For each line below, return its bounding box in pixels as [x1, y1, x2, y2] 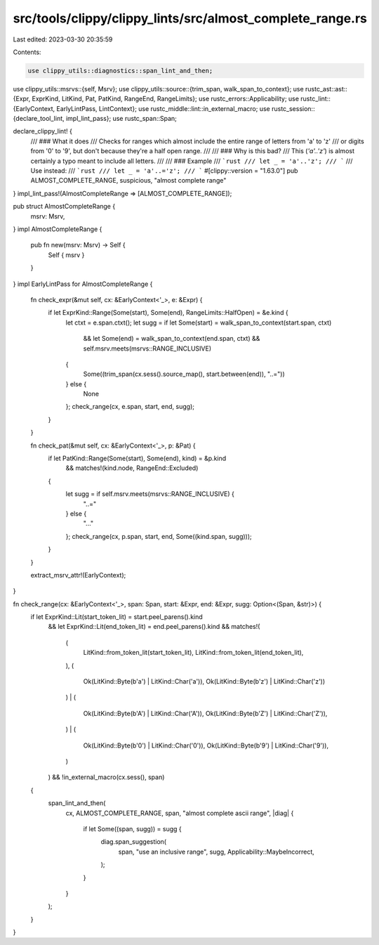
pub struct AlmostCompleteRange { [13, 202, 116, 211]
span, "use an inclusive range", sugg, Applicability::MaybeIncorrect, [118, 847, 315, 856]
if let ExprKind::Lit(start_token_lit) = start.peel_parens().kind [30, 613, 203, 621]
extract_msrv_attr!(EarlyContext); [30, 571, 126, 579]
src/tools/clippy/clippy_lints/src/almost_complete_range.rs [13, 11, 368, 26]
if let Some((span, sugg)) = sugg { [83, 824, 182, 833]
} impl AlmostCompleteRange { [13, 225, 102, 233]
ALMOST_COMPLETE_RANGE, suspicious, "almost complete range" [30, 176, 227, 185]
